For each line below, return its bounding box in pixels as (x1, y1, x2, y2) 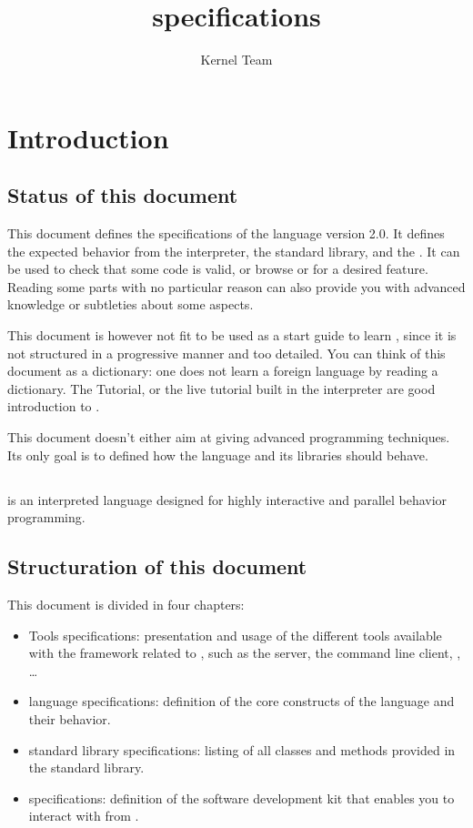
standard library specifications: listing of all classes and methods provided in (28, 740, 456, 759)
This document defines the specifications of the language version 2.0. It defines (7, 224, 445, 243)
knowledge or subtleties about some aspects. (7, 295, 254, 314)
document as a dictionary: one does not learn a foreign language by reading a (7, 361, 438, 380)
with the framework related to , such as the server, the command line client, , (28, 643, 461, 662)
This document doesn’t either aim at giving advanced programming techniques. (7, 428, 450, 447)
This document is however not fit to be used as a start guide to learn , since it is (7, 326, 457, 345)
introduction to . (7, 397, 100, 416)
